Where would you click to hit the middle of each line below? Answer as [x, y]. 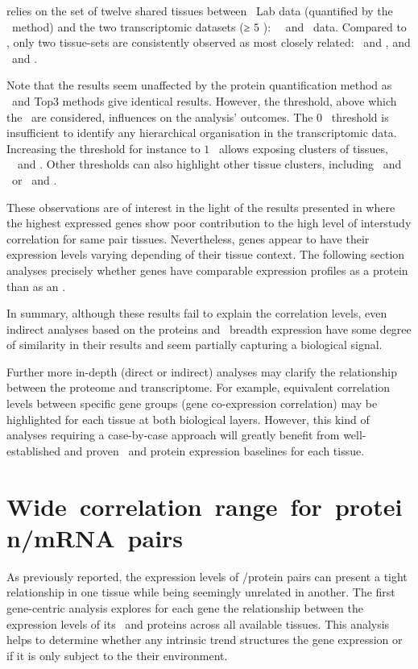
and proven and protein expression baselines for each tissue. [214, 450]
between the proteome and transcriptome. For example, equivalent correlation [199, 387]
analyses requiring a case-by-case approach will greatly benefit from [173, 435]
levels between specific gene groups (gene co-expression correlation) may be [192, 403]
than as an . [36, 286]
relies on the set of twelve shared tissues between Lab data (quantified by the [200, 10]
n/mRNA [61, 537]
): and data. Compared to [335, 26]
